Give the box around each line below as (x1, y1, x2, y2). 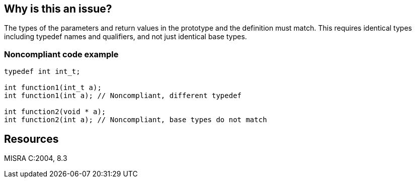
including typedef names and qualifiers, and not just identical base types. (4, 32, 247, 41)
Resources (4, 132, 59, 145)
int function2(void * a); (4, 108, 106, 116)
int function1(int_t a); (4, 83, 102, 92)
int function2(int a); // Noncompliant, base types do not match (4, 116, 267, 124)
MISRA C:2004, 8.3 (4, 154, 67, 163)
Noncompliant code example (4, 49, 119, 59)
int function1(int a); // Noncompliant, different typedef (4, 92, 242, 100)
